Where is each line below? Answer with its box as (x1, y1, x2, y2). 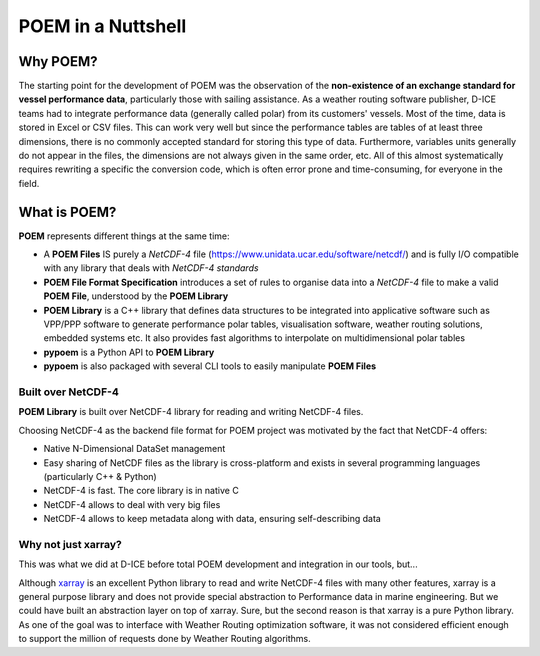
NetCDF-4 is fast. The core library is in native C (43, 485, 239, 497)
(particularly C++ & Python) (43, 470, 157, 482)
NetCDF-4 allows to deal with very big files (43, 498, 221, 510)
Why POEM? (18, 53, 98, 70)
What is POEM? (18, 203, 117, 220)
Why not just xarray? (18, 537, 122, 551)
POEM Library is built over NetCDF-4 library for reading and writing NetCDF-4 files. (18, 406, 364, 418)
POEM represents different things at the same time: (18, 230, 230, 242)
